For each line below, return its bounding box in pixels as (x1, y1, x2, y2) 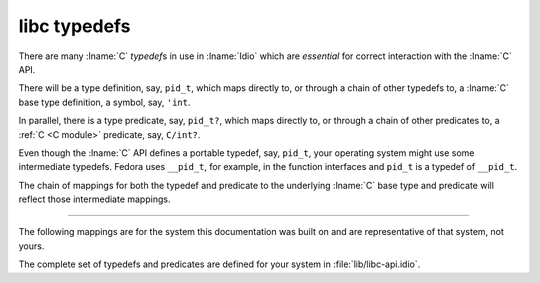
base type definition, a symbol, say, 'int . (18, 96, 191, 108)
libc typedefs (18, 15, 131, 37)
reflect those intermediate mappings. (18, 193, 171, 205)
